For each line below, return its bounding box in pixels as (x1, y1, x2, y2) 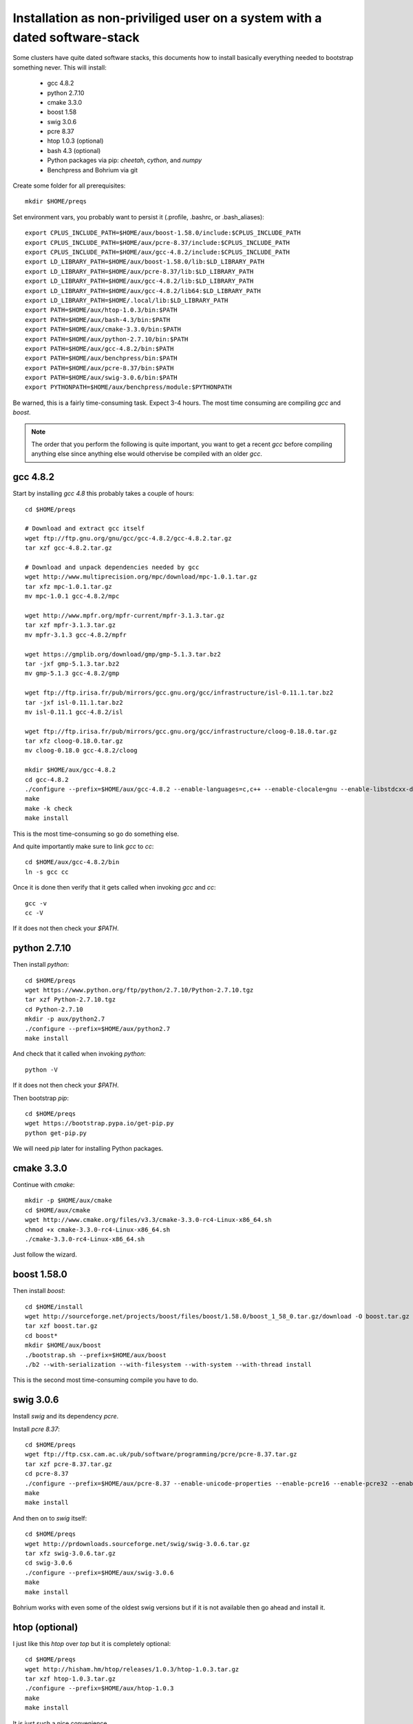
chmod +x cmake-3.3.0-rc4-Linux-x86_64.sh (25, 1225, 171, 1234)
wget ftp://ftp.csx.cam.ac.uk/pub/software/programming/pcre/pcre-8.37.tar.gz (25, 1450, 297, 1459)
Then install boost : (12, 1287, 65, 1295)
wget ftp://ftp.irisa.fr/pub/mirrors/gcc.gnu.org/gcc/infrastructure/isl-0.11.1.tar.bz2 (25, 689, 334, 696)
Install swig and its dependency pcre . (12, 1412, 119, 1421)
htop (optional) (12, 1621, 78, 1633)
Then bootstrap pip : (12, 1094, 69, 1102)
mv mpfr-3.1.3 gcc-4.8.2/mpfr (25, 631, 127, 639)
